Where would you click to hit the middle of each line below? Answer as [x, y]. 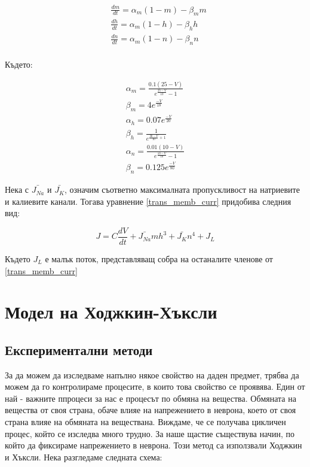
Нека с [17, 189]
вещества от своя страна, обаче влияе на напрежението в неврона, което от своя [151, 410]
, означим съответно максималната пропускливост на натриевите [182, 189]
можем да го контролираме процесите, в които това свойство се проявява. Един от [155, 386]
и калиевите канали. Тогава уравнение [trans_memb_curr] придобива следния [148, 201]
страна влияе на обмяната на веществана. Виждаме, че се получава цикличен [145, 422]
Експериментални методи [79, 349]
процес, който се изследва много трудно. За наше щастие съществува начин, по [150, 433]
